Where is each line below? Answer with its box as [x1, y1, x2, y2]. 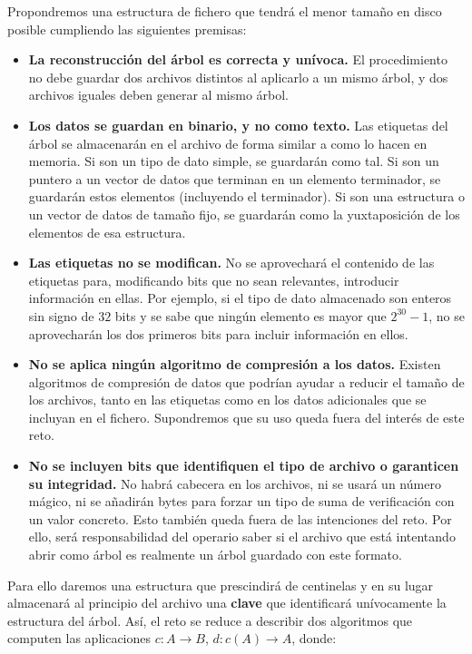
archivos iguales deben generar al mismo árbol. [28, 85, 290, 104]
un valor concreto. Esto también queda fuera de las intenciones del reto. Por [28, 509, 452, 528]
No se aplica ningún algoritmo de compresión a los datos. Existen [28, 355, 441, 374]
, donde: [291, 629, 337, 648]
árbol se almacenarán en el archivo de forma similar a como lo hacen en [28, 133, 428, 152]
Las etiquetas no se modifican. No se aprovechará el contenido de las [28, 253, 435, 272]
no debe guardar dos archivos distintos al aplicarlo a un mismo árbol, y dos [28, 67, 448, 86]
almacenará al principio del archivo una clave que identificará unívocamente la [7, 593, 447, 612]
